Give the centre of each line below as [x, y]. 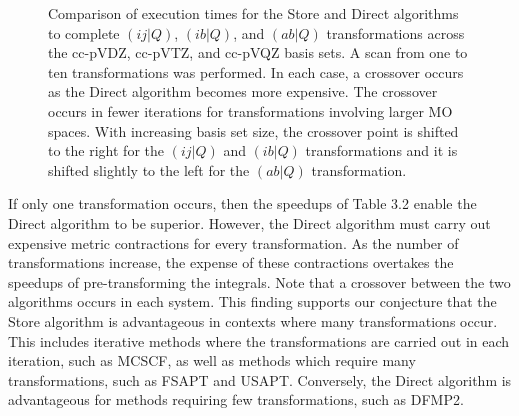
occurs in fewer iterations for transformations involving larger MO [250, 110]
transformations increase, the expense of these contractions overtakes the [231, 262]
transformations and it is [381, 150]
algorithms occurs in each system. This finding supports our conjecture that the [252, 301]
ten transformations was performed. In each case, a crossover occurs [256, 71]
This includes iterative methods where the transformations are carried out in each [259, 340]
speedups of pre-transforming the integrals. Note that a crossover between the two [259, 281]
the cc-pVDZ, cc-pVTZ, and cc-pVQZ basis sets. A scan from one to [258, 52]
